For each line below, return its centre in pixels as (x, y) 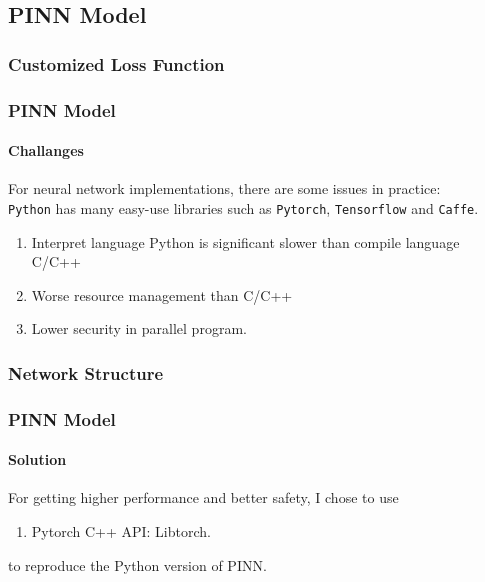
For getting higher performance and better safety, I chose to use (203, 497)
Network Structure (86, 372)
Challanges (46, 150)
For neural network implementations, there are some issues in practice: (224, 188)
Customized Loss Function (116, 63)
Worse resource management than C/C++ (162, 294)
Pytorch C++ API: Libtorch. (121, 530)
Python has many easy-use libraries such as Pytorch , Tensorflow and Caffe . (243, 207)
